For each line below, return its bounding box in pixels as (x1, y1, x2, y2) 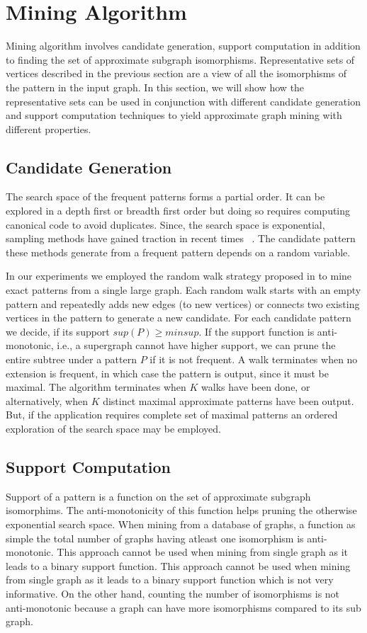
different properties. (6, 121, 91, 136)
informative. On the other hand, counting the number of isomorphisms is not (6, 586, 340, 600)
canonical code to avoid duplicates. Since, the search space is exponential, (6, 217, 325, 232)
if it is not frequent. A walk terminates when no (149, 352, 358, 367)
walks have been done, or (201, 380, 310, 394)
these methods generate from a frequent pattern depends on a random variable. (6, 244, 351, 259)
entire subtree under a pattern (6, 352, 137, 367)
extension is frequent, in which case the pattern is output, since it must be (6, 365, 329, 380)
